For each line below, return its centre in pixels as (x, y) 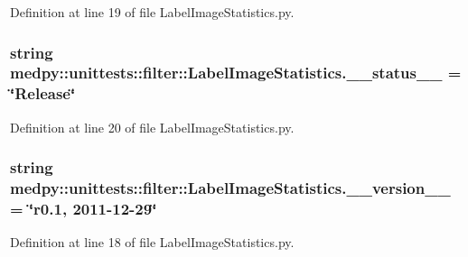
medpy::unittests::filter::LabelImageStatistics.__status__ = (236, 73)
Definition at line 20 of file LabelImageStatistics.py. (152, 127)
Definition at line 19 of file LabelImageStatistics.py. (152, 12)
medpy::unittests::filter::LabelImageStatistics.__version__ (230, 188)
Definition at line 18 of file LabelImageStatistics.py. (152, 242)
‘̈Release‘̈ (43, 93)
